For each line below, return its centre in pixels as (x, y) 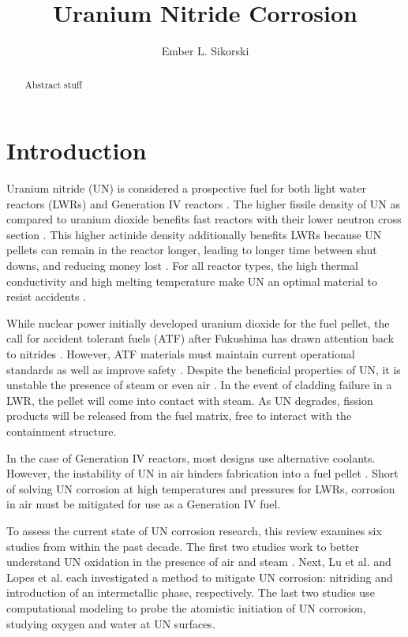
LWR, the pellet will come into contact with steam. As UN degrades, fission (190, 400)
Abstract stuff (53, 84)
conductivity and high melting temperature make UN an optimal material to (192, 281)
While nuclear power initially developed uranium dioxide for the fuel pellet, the (198, 322)
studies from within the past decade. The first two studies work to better (183, 546)
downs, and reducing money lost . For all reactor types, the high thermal (182, 266)
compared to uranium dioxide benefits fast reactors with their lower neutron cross (204, 219)
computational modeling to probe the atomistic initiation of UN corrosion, (186, 607)
